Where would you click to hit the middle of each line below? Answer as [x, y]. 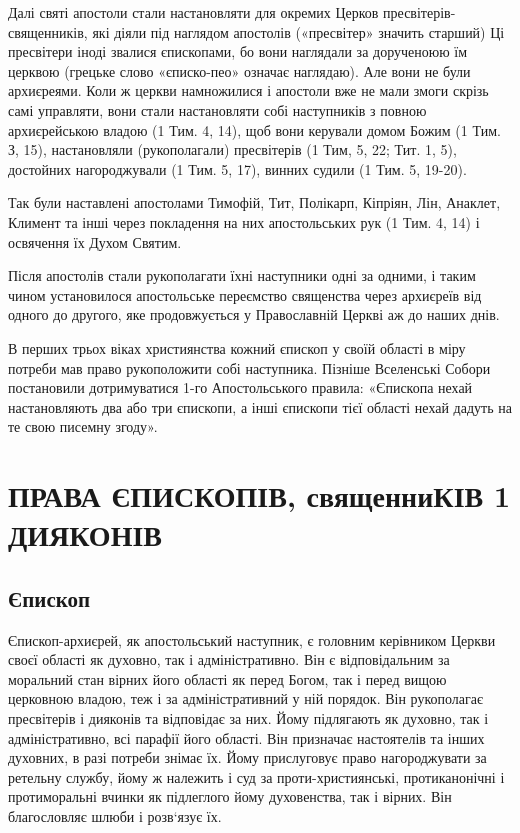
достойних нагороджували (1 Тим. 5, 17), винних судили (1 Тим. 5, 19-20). [237, 168]
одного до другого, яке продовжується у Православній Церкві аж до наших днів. [254, 314]
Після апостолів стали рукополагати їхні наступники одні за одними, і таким [242, 275]
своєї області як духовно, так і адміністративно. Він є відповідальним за [229, 659]
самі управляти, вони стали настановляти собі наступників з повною [217, 109]
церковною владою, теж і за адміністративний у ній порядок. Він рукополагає [245, 698]
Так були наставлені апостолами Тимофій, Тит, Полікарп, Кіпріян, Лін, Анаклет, [254, 202]
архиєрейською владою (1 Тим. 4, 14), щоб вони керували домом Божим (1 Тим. [254, 129]
